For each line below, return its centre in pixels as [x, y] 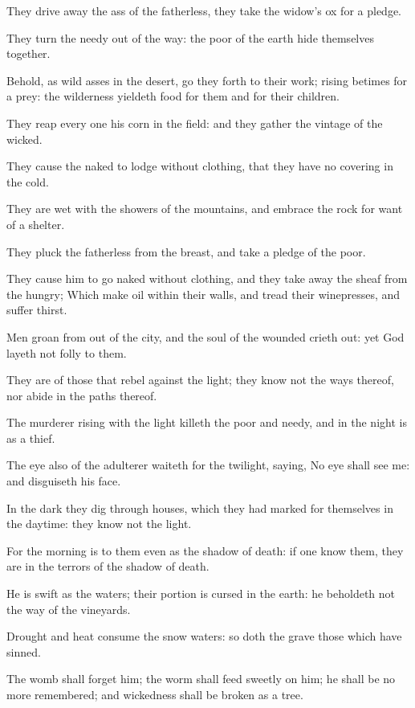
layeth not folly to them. [67, 352]
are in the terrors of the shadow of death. [108, 566]
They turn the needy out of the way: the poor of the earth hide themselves [190, 37]
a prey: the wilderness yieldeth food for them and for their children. [173, 96]
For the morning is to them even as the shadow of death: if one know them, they [205, 550]
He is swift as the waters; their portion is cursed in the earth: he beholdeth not [201, 593]
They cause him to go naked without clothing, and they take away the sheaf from [207, 278]
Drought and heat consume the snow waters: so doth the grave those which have [204, 636]
